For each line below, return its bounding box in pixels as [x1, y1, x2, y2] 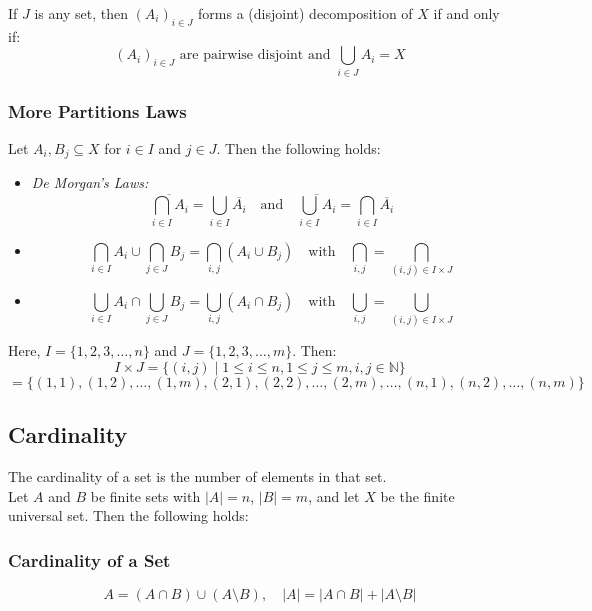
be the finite [380, 485, 455, 506]
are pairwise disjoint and [179, 48, 331, 63]
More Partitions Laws [8, 98, 187, 123]
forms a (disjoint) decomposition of [198, 3, 413, 23]
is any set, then [34, 3, 128, 23]
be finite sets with [90, 485, 201, 506]
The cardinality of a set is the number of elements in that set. [8, 465, 387, 486]
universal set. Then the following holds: [8, 505, 249, 526]
